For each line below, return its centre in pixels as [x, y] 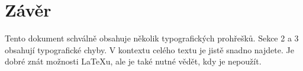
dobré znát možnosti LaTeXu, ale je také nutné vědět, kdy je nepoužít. [133, 61]
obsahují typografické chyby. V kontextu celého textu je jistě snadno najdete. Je [149, 49]
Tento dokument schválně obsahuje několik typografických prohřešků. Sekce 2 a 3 [152, 38]
